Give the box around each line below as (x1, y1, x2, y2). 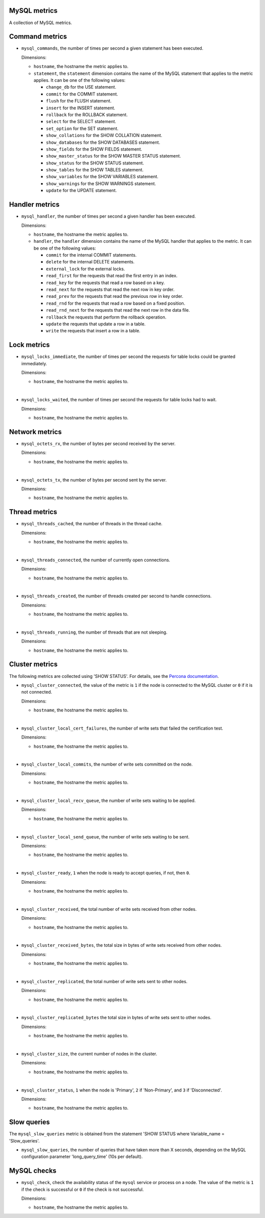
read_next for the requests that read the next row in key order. (46, 287, 175, 292)
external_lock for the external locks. (46, 266, 125, 272)
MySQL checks (9, 1167, 56, 1175)
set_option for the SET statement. (46, 126, 119, 131)
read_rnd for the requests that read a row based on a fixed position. (46, 300, 185, 306)
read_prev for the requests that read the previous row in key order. (46, 293, 184, 299)
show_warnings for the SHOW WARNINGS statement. (46, 180, 157, 187)
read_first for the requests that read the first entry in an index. (46, 273, 178, 279)
